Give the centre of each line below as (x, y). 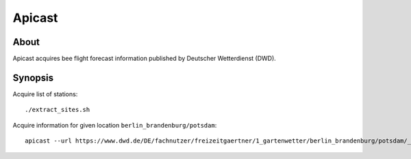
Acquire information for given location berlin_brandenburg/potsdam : (115, 125)
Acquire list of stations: (45, 94)
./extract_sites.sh (58, 110)
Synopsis (33, 77)
